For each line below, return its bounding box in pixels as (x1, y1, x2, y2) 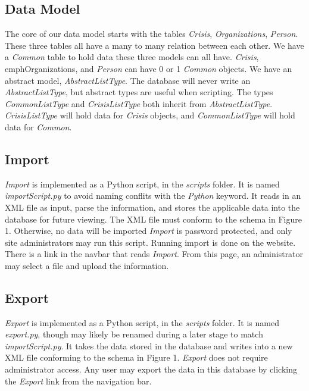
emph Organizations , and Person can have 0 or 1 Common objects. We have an (5, 62, 292, 74)
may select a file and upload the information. (5, 259, 169, 271)
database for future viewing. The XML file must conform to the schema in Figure (5, 212, 302, 225)
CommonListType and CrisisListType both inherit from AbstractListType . (5, 97, 273, 110)
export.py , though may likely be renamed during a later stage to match (5, 328, 263, 340)
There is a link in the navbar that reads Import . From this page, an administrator (5, 248, 304, 260)
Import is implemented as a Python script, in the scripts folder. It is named (5, 177, 280, 190)
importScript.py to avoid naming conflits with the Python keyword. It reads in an (5, 189, 301, 202)
